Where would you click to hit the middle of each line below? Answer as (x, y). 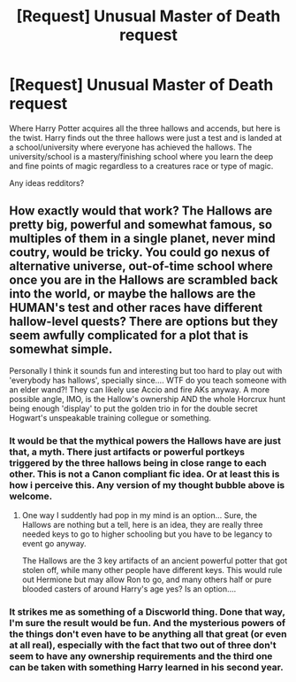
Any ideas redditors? (47, 182)
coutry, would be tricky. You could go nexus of (140, 253)
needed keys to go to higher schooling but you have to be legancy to (147, 534)
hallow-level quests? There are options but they (144, 322)
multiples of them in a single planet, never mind (142, 239)
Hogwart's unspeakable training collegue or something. (110, 417)
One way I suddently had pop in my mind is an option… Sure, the (140, 515)
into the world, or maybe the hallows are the (133, 294)
